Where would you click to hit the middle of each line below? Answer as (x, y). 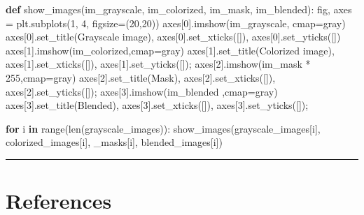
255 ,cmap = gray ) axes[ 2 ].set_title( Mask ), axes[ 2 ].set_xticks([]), (141, 77)
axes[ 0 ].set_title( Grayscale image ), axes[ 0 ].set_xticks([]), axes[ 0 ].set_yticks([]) (173, 37)
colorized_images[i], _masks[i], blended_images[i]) (114, 142)
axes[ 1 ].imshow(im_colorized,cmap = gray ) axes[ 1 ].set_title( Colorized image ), (170, 50)
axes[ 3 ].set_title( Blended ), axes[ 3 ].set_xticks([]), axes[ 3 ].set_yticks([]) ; (157, 105)
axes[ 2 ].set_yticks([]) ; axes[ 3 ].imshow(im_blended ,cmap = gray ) (142, 91)
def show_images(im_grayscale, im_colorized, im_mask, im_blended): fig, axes (179, 9)
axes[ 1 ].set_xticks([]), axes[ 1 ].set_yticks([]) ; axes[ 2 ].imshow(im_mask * (158, 64)
